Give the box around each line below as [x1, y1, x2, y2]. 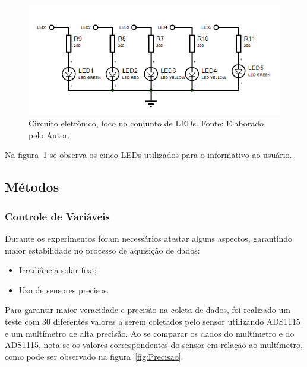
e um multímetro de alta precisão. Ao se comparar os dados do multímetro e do [5, 327, 295, 339]
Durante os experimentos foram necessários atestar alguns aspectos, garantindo [5, 232, 293, 245]
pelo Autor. [29, 128, 70, 141]
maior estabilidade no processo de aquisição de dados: [5, 243, 200, 256]
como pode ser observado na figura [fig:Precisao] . [5, 350, 183, 362]
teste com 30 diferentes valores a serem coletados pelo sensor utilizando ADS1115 [5, 315, 300, 328]
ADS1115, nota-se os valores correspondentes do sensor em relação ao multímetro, [5, 338, 303, 351]
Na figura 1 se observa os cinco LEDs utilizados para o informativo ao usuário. [5, 148, 292, 161]
